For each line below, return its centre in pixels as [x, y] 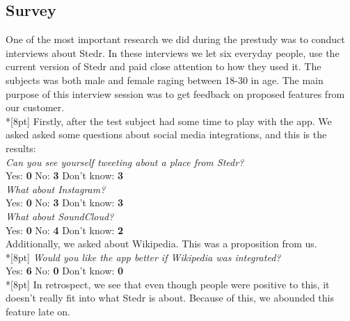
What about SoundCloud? [60, 216]
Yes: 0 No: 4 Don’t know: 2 [65, 230]
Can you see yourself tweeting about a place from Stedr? [125, 162]
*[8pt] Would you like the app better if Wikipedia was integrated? [143, 257]
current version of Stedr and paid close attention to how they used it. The [164, 66]
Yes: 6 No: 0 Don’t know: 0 [65, 271]
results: [21, 148]
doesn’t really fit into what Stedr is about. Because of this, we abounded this [170, 298]
